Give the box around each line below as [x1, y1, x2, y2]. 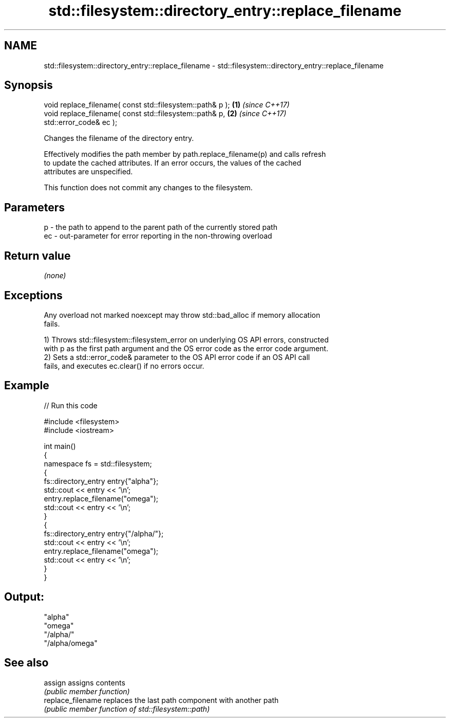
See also [4, 656, 49, 670]
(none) [44, 271, 66, 280]
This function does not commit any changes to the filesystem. [44, 183, 253, 192]
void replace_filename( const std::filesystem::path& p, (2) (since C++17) [44, 109, 287, 118]
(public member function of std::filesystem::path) [44, 704, 210, 713]
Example [4, 379, 49, 392]
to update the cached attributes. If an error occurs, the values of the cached [44, 158, 302, 168]
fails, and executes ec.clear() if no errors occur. [44, 361, 204, 370]
